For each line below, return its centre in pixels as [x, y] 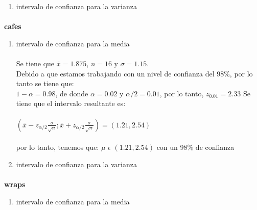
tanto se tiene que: [45, 83]
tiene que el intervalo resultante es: [71, 103]
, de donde [72, 93]
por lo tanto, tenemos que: [57, 147]
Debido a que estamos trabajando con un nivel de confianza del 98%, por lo [134, 73]
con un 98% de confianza [195, 147]
